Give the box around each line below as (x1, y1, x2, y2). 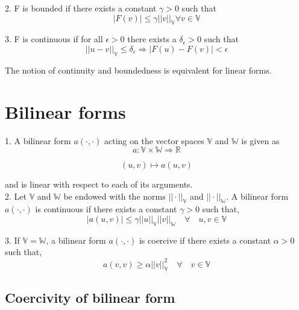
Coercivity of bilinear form (5, 288, 175, 306)
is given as (241, 134, 280, 147)
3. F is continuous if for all (5, 33, 103, 45)
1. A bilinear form (5, 134, 71, 147)
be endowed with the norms (63, 189, 166, 202)
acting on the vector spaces (104, 134, 204, 147)
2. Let (5, 189, 27, 202)
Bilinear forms (5, 99, 126, 124)
